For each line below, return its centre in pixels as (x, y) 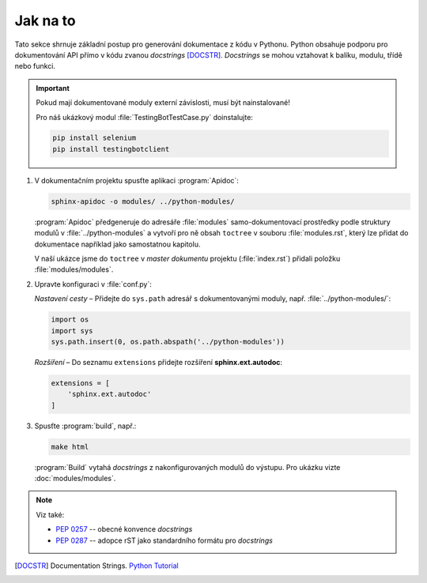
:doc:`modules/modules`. (75, 479)
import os (70, 320)
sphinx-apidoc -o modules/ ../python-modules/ (143, 201)
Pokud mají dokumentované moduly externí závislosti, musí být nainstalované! (163, 103)
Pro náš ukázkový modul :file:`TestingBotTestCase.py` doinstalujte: (144, 117)
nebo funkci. (35, 66)
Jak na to (45, 21)
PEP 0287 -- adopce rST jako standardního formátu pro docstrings (164, 540)
